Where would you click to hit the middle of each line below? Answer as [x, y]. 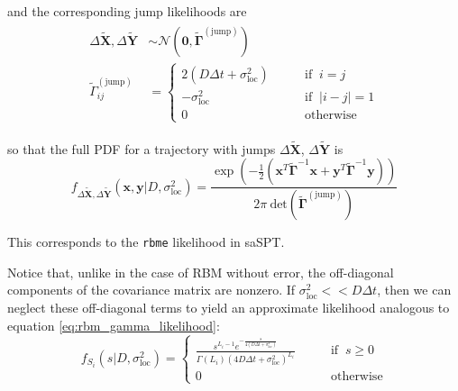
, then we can [414, 290]
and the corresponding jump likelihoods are [127, 11]
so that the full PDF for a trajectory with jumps [142, 148]
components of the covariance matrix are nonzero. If [151, 290]
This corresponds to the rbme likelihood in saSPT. [146, 242]
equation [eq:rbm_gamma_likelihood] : [114, 325]
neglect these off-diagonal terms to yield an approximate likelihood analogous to [229, 308]
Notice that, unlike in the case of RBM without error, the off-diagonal [201, 272]
